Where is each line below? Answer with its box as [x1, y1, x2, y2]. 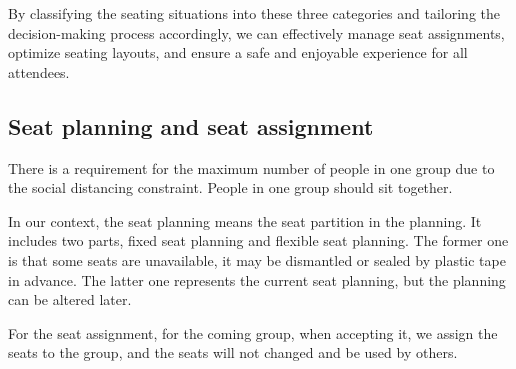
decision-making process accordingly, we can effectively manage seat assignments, [8, 22, 505, 43]
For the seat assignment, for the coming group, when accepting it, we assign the [8, 322, 498, 343]
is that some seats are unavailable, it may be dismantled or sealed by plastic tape [8, 249, 506, 270]
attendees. [8, 61, 70, 82]
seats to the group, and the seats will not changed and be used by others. [8, 342, 458, 363]
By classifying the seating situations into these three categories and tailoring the [8, 3, 500, 23]
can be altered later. [8, 289, 132, 310]
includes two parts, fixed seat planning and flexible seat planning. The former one [8, 230, 509, 251]
